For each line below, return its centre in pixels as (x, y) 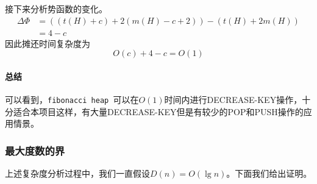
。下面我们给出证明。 (269, 173)
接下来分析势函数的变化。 (56, 9)
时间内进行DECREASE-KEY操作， (233, 100)
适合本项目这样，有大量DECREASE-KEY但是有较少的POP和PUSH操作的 (158, 111)
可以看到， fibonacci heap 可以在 (72, 100)
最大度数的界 (35, 150)
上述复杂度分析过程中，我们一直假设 (77, 173)
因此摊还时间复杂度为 (48, 43)
